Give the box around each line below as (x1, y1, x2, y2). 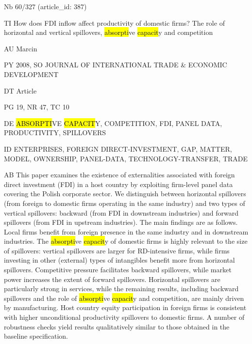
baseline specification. (4, 331, 68, 341)
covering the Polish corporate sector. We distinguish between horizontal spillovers (4, 188, 246, 199)
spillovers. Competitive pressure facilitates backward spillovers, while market (4, 265, 232, 275)
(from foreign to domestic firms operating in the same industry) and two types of (4, 198, 245, 208)
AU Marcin (4, 43, 37, 53)
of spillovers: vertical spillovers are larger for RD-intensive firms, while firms (4, 245, 230, 255)
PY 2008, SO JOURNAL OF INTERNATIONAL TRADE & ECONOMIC (4, 60, 227, 70)
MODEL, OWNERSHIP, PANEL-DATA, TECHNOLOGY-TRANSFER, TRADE (4, 153, 248, 163)
